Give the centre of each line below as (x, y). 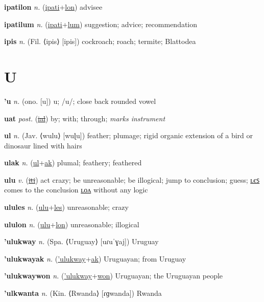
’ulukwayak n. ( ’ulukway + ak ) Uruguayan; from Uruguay (95, 258)
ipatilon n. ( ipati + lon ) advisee (53, 7)
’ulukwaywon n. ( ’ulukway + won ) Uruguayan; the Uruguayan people (114, 276)
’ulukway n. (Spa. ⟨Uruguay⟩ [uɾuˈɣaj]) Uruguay (81, 241)
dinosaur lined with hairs (43, 145)
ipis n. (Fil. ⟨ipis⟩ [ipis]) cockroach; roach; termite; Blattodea (100, 41)
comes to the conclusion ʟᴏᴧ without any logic (76, 190)
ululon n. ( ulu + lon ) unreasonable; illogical (72, 224)
